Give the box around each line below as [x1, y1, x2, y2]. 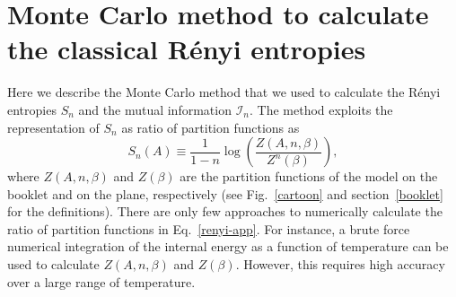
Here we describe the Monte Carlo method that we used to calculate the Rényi [7, 83, 441, 101]
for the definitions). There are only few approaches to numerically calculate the [7, 202, 443, 221]
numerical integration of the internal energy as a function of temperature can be [7, 237, 449, 256]
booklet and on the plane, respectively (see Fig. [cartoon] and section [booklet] [7, 184, 443, 203]
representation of [7, 118, 100, 136]
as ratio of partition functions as [121, 118, 300, 136]
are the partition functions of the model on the [180, 167, 438, 186]
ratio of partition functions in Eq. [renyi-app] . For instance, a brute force [7, 219, 410, 238]
